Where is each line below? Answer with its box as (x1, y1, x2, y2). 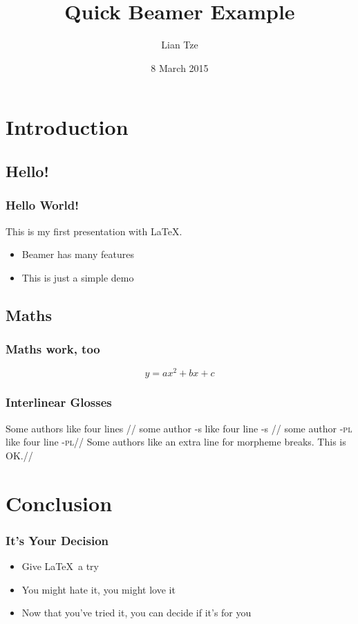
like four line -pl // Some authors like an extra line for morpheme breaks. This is (6, 434, 346, 449)
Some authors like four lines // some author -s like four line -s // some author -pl (6, 421, 352, 435)
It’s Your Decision (6, 531, 109, 549)
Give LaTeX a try (21, 558, 99, 573)
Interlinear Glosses (6, 394, 112, 411)
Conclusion (6, 488, 113, 517)
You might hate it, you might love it (21, 582, 176, 596)
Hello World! (6, 196, 79, 214)
